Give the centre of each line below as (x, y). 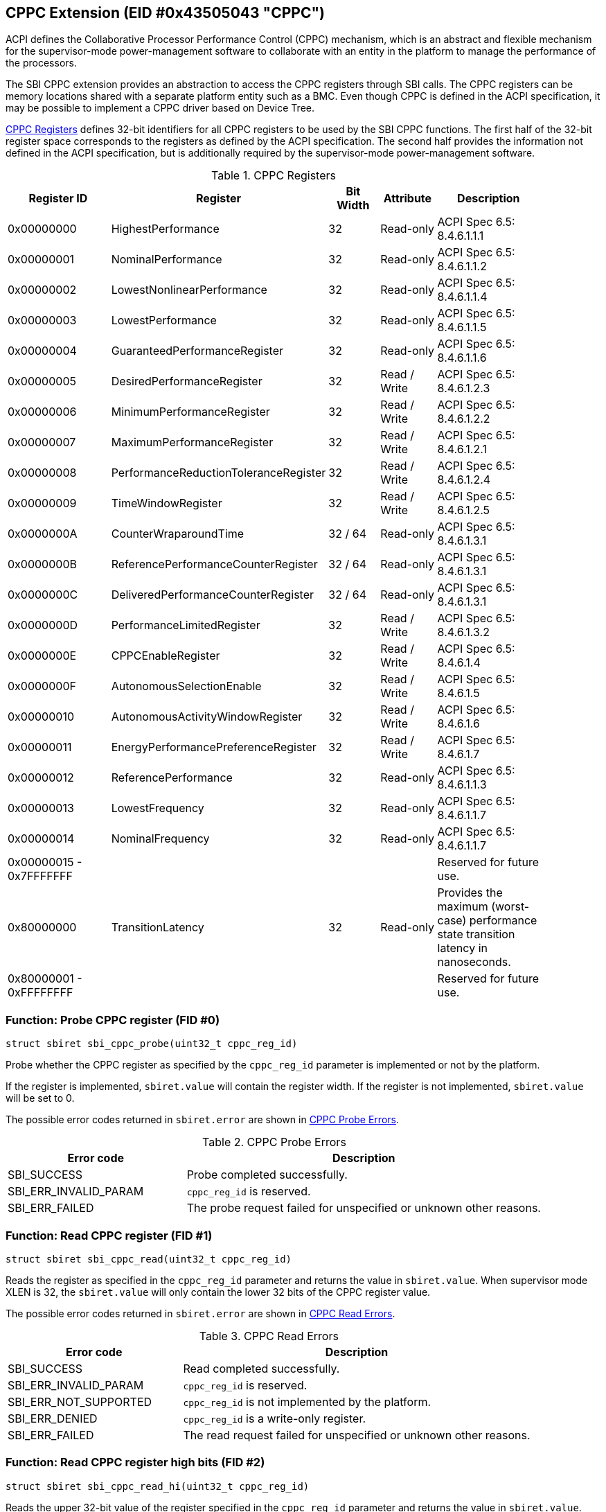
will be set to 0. (40, 1098)
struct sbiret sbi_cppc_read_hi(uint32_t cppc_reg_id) (158, 1486)
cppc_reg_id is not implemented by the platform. (307, 1401)
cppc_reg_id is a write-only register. (275, 1418)
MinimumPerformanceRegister (190, 412)
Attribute (408, 199)
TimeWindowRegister (167, 503)
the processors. (41, 63)
